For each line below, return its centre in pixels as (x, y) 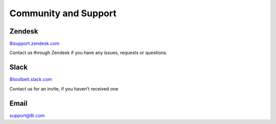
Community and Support (63, 13)
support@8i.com (27, 115)
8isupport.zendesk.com (34, 44)
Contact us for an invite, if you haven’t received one (64, 88)
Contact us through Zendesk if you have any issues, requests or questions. (88, 53)
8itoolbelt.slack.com (31, 79)
